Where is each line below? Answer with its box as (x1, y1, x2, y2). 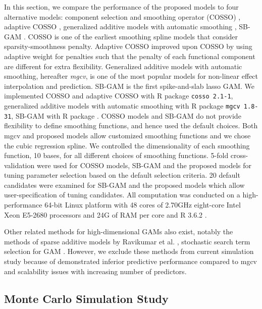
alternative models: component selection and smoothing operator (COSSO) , (4, 11, 241, 22)
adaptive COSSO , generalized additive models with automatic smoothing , (4, 21, 237, 32)
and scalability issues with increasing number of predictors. (4, 266, 187, 276)
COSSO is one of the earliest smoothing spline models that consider (28, 31, 238, 41)
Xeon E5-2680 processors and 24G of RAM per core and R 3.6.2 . (4, 209, 207, 220)
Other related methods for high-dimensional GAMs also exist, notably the (4, 226, 233, 237)
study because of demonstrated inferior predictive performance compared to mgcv (4, 256, 257, 267)
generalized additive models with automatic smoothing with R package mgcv (4, 100, 240, 111)
